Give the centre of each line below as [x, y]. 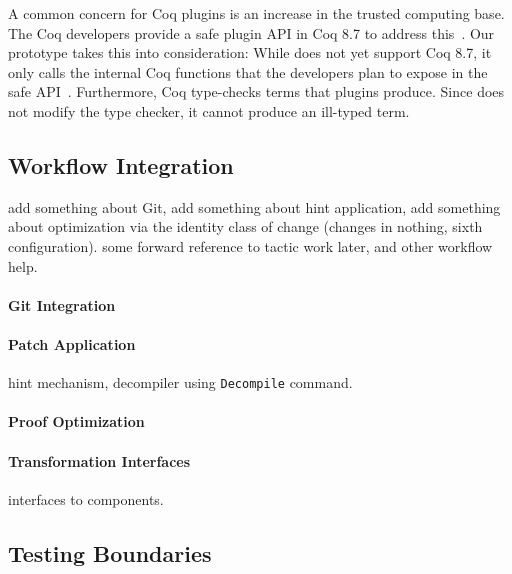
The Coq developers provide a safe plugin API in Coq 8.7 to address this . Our [251, 32]
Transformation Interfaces [99, 460]
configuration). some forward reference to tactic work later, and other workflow [250, 245]
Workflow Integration [121, 164]
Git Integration [62, 304]
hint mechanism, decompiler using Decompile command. [180, 382]
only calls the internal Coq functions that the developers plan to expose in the [248, 71]
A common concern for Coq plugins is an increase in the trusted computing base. [256, 13]
